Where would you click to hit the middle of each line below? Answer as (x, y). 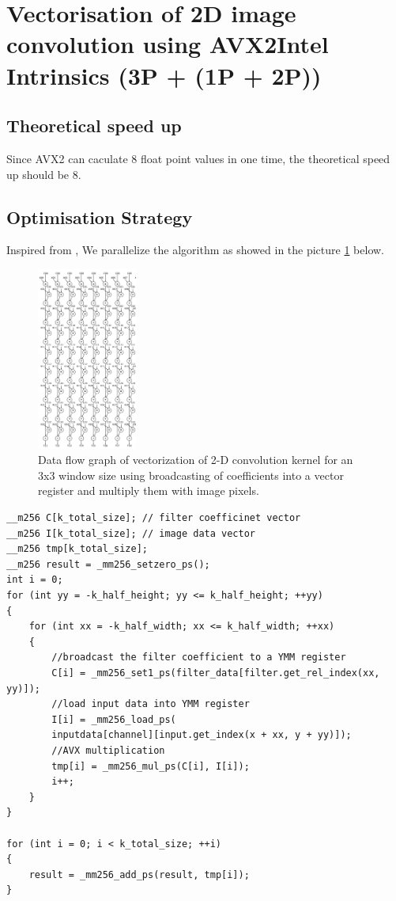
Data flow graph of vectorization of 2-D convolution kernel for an (196, 460)
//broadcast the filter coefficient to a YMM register (199, 658)
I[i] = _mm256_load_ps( (114, 719)
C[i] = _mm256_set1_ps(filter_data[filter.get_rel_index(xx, (216, 673)
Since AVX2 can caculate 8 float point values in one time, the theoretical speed (198, 158)
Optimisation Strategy (100, 217)
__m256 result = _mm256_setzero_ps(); (108, 564)
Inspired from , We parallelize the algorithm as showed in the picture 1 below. (195, 250)
